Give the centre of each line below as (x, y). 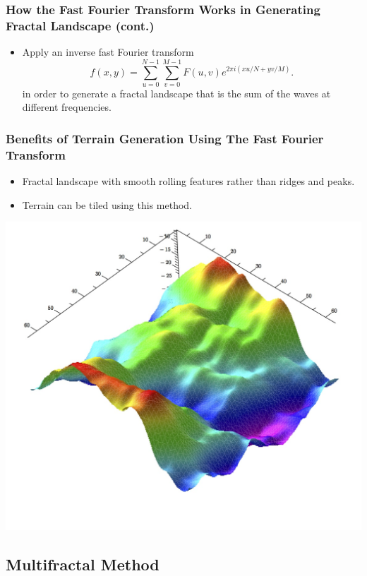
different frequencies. (67, 107)
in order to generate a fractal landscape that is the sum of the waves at (176, 93)
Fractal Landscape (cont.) (80, 25)
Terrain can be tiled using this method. (107, 204)
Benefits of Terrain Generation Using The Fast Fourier (165, 138)
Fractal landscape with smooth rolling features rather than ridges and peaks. (188, 181)
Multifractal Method (83, 564)
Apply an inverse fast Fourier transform (108, 52)
